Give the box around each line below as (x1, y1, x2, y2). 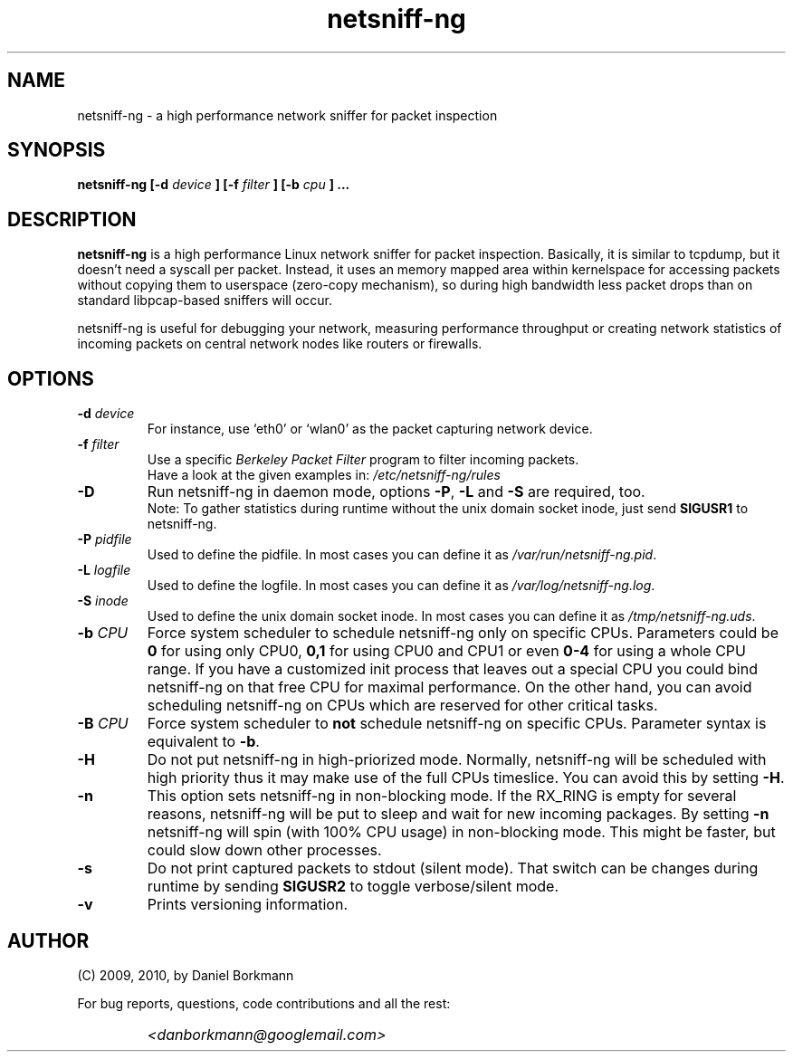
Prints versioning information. (147, 895, 348, 914)
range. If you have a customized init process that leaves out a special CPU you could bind (147, 660, 758, 679)
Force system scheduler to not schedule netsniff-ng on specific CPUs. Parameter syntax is (147, 714, 767, 733)
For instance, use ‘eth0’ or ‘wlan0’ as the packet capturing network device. (147, 421, 593, 437)
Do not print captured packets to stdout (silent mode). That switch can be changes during (147, 859, 759, 878)
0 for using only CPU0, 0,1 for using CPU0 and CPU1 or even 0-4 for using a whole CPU (147, 642, 746, 661)
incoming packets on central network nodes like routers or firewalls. (77, 336, 482, 352)
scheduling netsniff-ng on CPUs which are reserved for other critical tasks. (147, 696, 658, 715)
